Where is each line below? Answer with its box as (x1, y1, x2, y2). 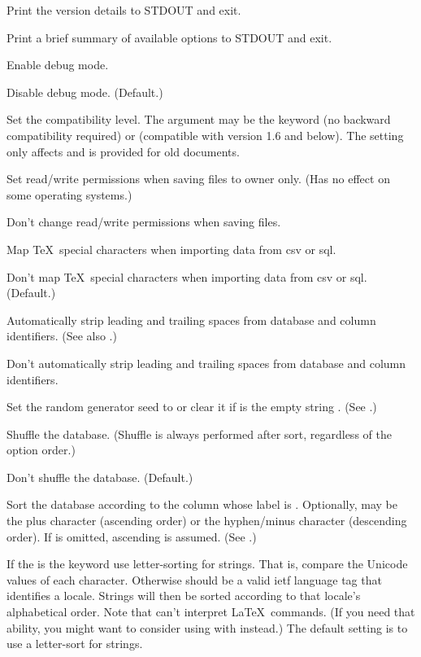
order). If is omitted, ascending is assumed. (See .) (7, 528, 257, 545)
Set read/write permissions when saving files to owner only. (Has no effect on (7, 170, 390, 187)
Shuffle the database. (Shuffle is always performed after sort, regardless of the (7, 425, 392, 442)
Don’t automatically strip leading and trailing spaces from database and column (7, 354, 406, 371)
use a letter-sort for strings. (7, 635, 143, 652)
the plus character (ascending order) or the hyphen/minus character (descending (7, 512, 407, 529)
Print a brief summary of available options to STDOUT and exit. (7, 28, 332, 46)
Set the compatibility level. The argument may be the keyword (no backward (7, 111, 391, 128)
